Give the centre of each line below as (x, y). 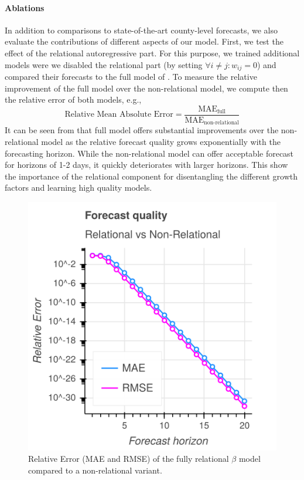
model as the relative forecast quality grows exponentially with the (161, 141)
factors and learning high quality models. (78, 187)
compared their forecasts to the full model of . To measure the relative (131, 77)
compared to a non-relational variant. (95, 470)
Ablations (25, 7)
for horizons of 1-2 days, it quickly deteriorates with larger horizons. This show (146, 165)
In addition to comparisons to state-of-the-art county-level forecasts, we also (141, 30)
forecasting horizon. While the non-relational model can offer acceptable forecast (149, 153)
